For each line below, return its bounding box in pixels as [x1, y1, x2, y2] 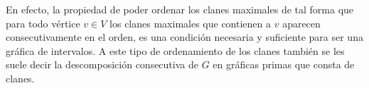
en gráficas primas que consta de [213, 57, 355, 72]
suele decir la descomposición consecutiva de [6, 57, 198, 72]
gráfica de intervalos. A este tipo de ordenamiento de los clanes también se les [6, 43, 345, 58]
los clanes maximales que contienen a [109, 15, 271, 30]
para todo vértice [6, 15, 80, 30]
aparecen [282, 15, 321, 30]
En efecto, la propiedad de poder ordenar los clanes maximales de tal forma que [6, 2, 354, 16]
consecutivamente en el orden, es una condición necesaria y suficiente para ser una [6, 30, 363, 44]
